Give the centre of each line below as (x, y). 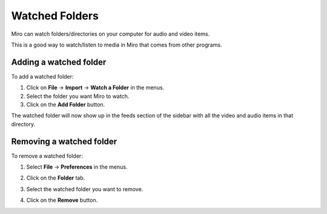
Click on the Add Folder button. (66, 105)
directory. (23, 124)
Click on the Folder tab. (56, 178)
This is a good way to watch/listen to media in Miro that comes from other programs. (117, 45)
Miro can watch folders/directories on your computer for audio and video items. (111, 34)
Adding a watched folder (59, 62)
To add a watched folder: (42, 76)
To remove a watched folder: (47, 156)
